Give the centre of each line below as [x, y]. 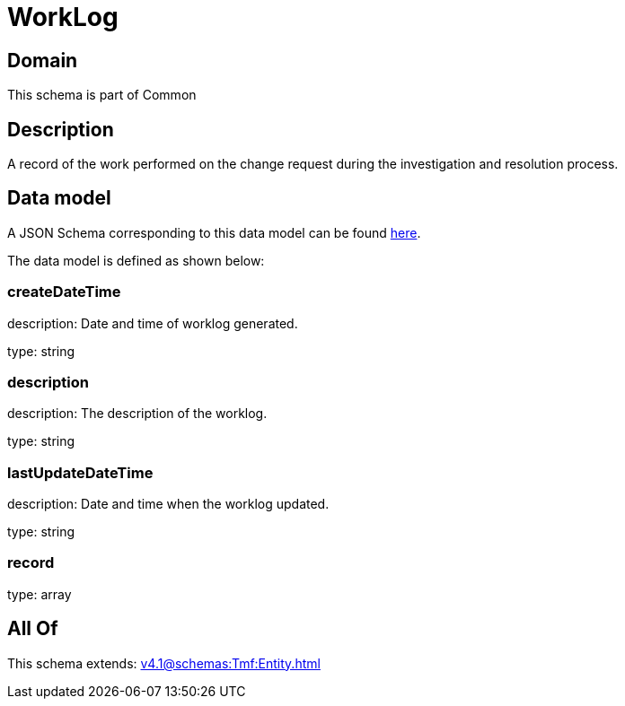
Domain [43, 60]
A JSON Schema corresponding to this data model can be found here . [214, 232]
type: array [40, 594]
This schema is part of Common [102, 95]
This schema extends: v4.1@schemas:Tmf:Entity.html [164, 663]
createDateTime [64, 292]
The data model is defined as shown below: [136, 260]
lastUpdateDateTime [80, 472]
